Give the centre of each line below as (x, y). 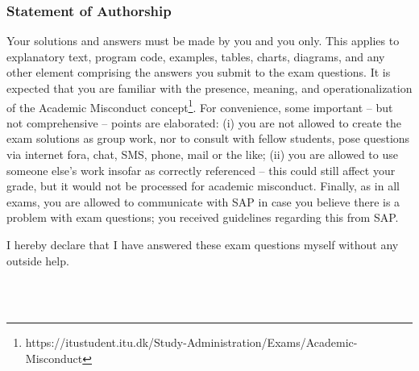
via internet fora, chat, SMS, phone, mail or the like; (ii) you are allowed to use (202, 154)
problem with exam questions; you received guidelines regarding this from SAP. (203, 217)
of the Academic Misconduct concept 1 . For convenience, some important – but (200, 106)
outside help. (38, 260)
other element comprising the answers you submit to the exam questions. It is (199, 72)
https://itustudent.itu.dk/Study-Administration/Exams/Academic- (191, 342)
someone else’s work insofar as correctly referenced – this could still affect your (201, 170)
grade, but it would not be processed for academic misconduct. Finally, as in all (203, 186)
